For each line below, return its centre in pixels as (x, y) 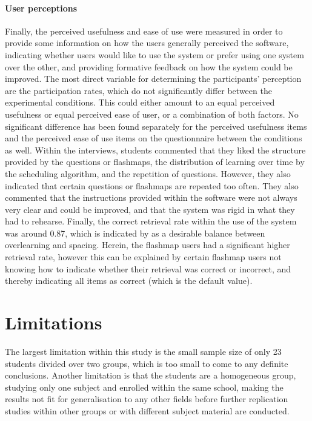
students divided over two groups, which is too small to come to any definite (147, 363)
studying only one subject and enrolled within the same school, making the (144, 387)
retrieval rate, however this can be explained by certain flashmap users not (143, 257)
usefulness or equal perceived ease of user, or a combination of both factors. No (152, 114)
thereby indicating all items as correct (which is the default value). (129, 281)
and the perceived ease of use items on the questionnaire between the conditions (154, 138)
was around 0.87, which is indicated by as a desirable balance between (135, 233)
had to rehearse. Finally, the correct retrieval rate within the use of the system (151, 221)
